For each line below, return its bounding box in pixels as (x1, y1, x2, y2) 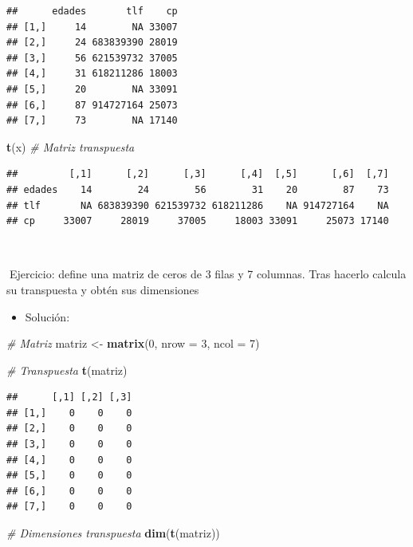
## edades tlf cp (6, 6, 178, 17)
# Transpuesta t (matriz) (6, 361, 128, 378)
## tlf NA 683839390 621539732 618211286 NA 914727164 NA (6, 199, 389, 211)
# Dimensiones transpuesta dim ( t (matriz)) (6, 525, 220, 541)
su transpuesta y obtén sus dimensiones (6, 281, 199, 297)
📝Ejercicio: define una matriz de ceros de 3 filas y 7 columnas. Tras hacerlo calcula (6, 266, 407, 282)
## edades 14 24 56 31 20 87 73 (6, 183, 389, 195)
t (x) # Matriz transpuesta (6, 138, 135, 155)
